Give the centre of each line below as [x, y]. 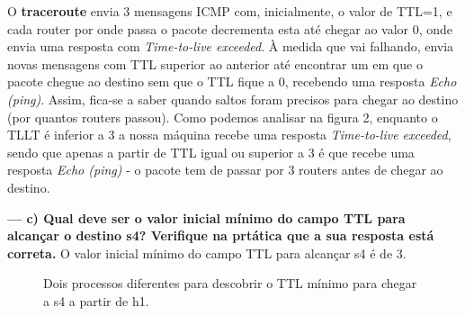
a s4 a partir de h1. [96, 300]
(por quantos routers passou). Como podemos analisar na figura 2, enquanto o [223, 117]
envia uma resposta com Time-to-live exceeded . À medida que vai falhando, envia [231, 46]
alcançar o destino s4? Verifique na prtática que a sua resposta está [221, 235]
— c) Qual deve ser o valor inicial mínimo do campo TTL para [206, 217]
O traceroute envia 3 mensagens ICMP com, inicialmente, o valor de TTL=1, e [230, 11]
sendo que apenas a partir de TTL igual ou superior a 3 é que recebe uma [211, 152]
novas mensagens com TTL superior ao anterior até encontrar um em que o [215, 63]
